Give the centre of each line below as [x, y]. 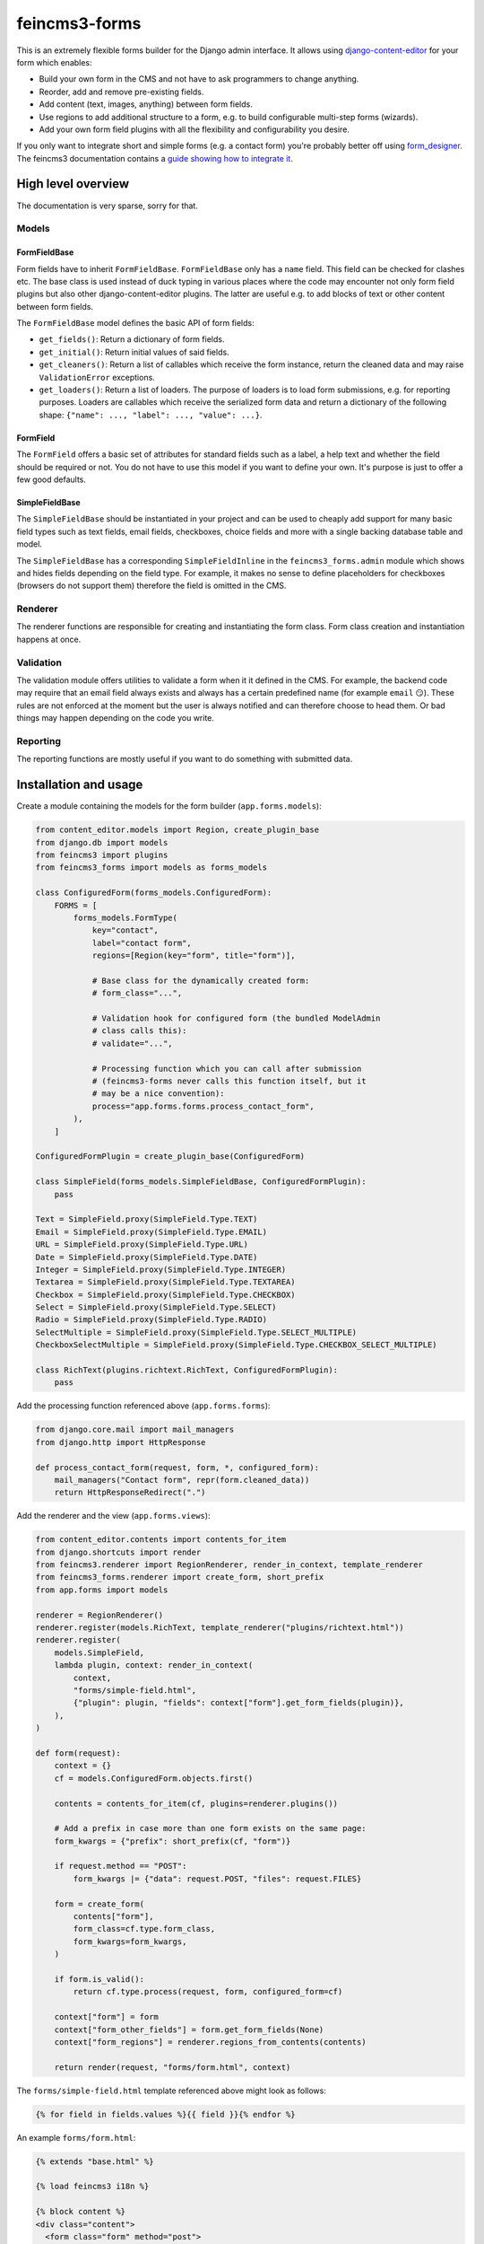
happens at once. [49, 639]
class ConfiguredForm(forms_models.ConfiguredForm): [154, 893]
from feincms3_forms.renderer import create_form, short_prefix [180, 1577]
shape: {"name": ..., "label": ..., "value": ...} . [151, 415]
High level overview [73, 184]
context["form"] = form [106, 2017]
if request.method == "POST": [121, 1866]
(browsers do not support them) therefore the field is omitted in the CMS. [151, 586]
